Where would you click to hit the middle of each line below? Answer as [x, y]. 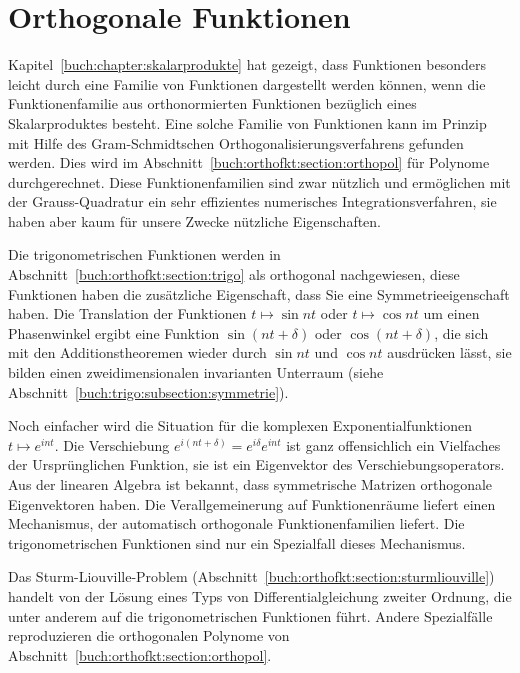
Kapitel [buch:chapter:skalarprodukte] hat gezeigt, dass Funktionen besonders [247, 64]
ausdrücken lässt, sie [449, 352]
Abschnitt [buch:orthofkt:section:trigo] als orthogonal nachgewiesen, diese [234, 274]
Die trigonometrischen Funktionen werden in [144, 254]
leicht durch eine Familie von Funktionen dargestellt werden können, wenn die [247, 83]
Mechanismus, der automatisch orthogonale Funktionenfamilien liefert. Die [236, 523]
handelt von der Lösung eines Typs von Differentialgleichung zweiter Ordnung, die [260, 595]
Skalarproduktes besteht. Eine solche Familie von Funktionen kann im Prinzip [247, 122]
